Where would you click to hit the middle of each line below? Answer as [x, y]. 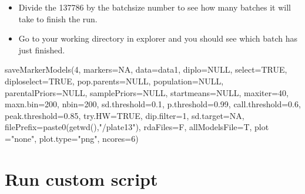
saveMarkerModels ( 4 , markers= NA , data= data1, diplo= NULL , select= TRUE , [146, 69]
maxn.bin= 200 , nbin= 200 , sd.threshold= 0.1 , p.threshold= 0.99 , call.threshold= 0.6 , [153, 104]
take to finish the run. [58, 18]
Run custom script [81, 178]
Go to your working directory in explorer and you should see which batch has [158, 38]
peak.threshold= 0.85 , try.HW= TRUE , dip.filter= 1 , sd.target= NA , [125, 115]
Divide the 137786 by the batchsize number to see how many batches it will [155, 7]
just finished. [42, 50]
